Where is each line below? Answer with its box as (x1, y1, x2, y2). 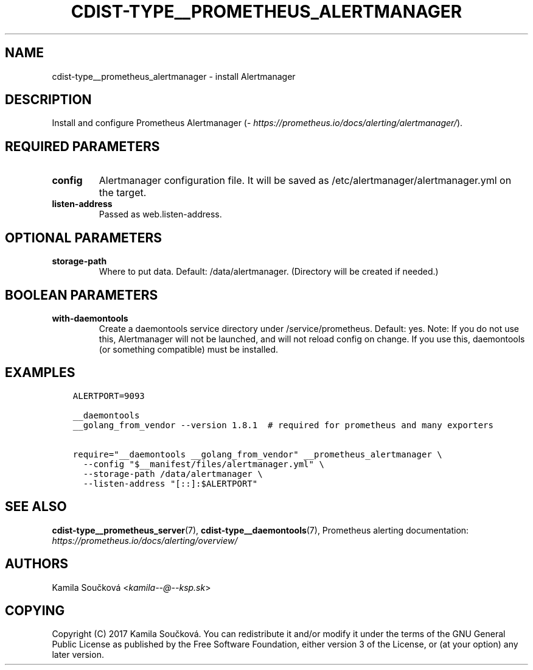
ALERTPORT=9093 (72, 390, 145, 401)
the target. (99, 186, 147, 199)
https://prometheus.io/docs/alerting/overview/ (52, 535, 238, 546)
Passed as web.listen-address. (99, 209, 222, 220)
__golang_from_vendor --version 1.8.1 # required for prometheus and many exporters (72, 420, 493, 430)
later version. (52, 649, 104, 660)
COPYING (5, 602, 65, 618)
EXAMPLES (5, 365, 75, 381)
